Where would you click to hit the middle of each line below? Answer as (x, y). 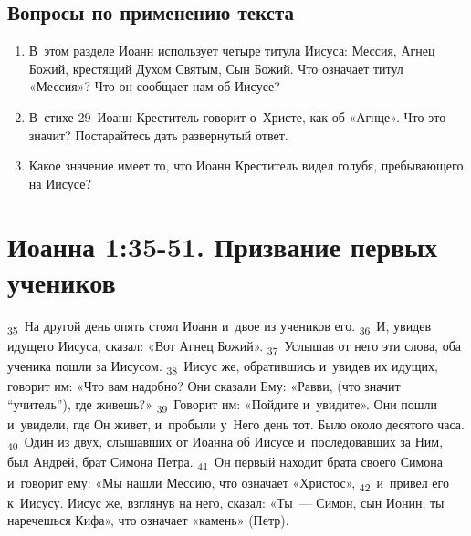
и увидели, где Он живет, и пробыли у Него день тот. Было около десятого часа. (236, 423)
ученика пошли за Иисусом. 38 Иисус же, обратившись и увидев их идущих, (223, 366)
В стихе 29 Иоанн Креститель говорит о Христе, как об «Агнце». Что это (237, 116)
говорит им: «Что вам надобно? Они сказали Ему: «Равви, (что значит (204, 386)
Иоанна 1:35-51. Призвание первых (222, 246)
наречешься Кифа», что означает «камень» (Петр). (148, 520)
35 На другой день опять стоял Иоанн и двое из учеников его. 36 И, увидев (220, 326)
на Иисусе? (60, 183)
